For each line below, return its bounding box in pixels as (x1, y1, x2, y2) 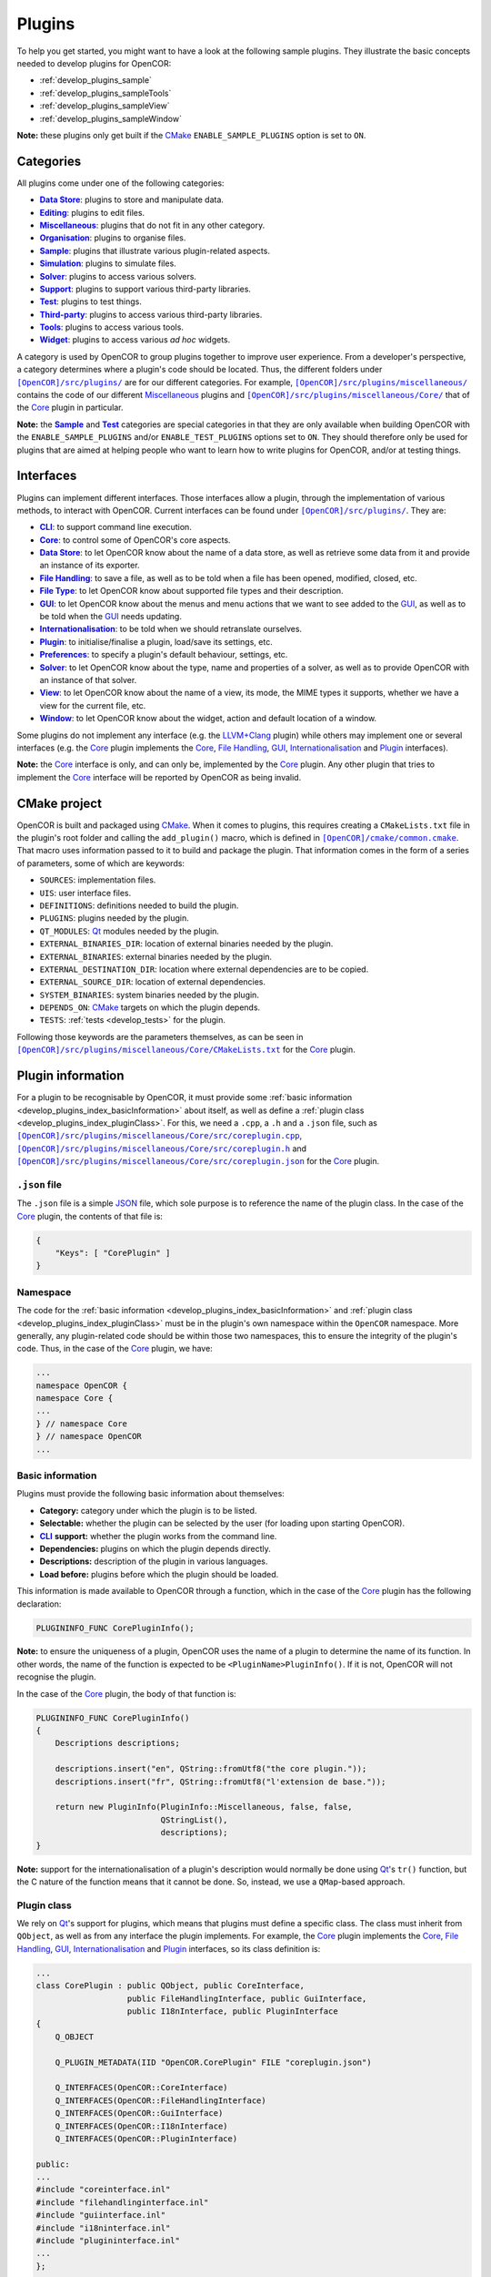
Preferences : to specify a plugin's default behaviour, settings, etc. (39, 649, 288, 660)
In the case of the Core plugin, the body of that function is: (16, 1688, 236, 1699)
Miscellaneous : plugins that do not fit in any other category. (39, 220, 266, 230)
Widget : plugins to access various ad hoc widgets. (39, 334, 231, 345)
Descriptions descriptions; (55, 1738, 181, 1749)
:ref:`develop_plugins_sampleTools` (39, 87, 172, 98)
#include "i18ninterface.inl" (35, 2222, 171, 2233)
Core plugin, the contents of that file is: (16, 1210, 164, 1221)
